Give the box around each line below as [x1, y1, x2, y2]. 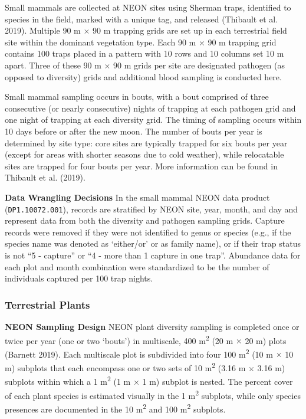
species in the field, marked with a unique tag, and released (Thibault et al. [5, 12, 278, 25]
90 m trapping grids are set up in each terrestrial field [92, 24, 287, 37]
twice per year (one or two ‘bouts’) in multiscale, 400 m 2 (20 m [5, 332, 233, 346]
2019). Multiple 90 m [5, 24, 81, 37]
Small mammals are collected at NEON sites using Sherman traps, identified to [5, 1, 291, 13]
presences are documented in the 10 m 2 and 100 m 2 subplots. [5, 401, 226, 415]
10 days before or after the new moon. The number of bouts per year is [5, 125, 262, 137]
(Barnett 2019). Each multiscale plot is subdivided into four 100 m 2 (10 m [5, 346, 273, 360]
